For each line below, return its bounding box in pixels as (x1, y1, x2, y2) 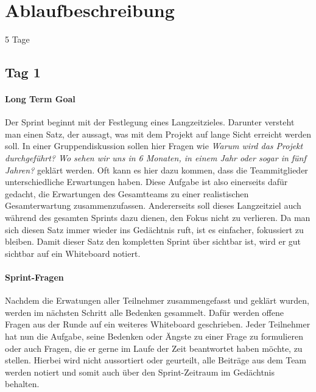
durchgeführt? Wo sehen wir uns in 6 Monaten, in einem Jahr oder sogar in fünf (5, 152, 306, 164)
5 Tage (5, 33, 30, 46)
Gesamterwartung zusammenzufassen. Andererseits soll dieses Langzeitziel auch (5, 199, 301, 212)
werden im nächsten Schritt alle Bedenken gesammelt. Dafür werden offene (5, 306, 284, 318)
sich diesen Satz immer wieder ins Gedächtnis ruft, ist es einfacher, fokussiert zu (5, 223, 304, 236)
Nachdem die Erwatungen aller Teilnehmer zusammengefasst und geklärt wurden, (5, 294, 309, 307)
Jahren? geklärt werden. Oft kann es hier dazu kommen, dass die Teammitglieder (5, 163, 308, 176)
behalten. (5, 377, 40, 390)
